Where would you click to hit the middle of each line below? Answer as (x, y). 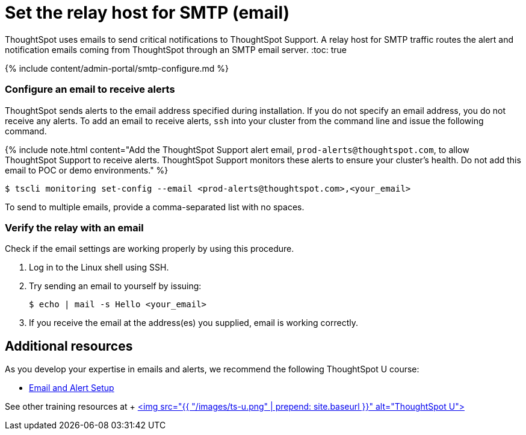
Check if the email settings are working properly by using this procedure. (150, 249)
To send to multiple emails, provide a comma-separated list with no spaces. (155, 207)
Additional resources (69, 346)
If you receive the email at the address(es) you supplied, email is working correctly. (193, 323)
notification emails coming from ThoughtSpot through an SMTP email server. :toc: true (176, 49)
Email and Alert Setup (72, 388)
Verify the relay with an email (74, 227)
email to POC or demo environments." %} (87, 170)
